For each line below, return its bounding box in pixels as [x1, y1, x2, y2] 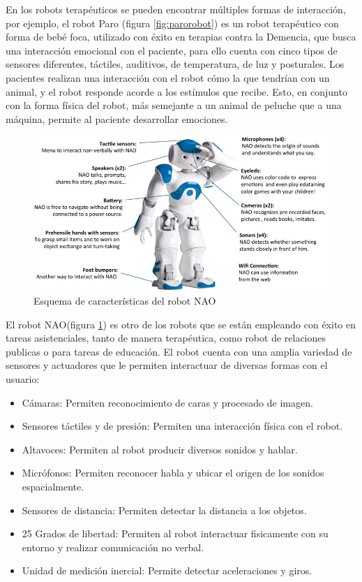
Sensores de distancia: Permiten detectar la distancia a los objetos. [22, 502, 307, 517]
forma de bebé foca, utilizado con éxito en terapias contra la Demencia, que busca [6, 29, 356, 44]
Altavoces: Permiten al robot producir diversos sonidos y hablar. [22, 442, 298, 456]
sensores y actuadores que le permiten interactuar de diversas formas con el [6, 358, 328, 372]
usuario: [6, 371, 40, 386]
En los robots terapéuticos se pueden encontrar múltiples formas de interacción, [6, 2, 346, 16]
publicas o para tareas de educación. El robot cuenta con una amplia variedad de [6, 344, 352, 358]
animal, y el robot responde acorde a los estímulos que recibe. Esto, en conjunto [6, 84, 347, 99]
